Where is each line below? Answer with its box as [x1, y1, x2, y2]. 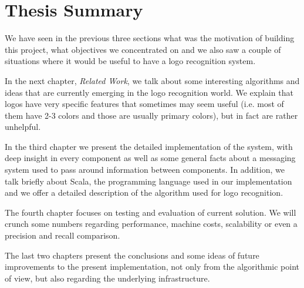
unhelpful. [5, 120, 41, 133]
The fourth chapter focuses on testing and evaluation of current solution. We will [5, 206, 296, 218]
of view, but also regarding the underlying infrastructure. [5, 272, 210, 284]
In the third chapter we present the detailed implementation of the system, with [5, 140, 293, 152]
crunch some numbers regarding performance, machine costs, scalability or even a [5, 217, 298, 230]
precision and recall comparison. [5, 229, 120, 242]
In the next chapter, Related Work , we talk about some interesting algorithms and [5, 74, 300, 86]
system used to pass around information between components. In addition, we [5, 163, 285, 176]
